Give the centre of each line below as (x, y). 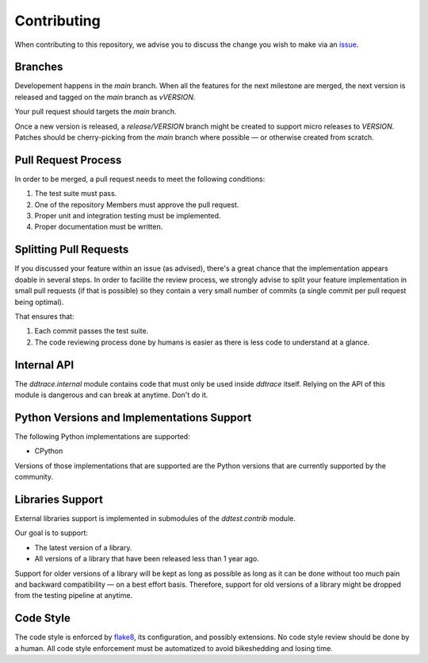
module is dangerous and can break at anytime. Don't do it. (111, 395)
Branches (39, 67)
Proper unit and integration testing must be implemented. (128, 216)
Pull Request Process (68, 160)
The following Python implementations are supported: (102, 436)
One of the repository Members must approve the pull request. (137, 204)
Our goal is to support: (52, 533)
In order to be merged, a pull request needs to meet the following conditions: (140, 179)
